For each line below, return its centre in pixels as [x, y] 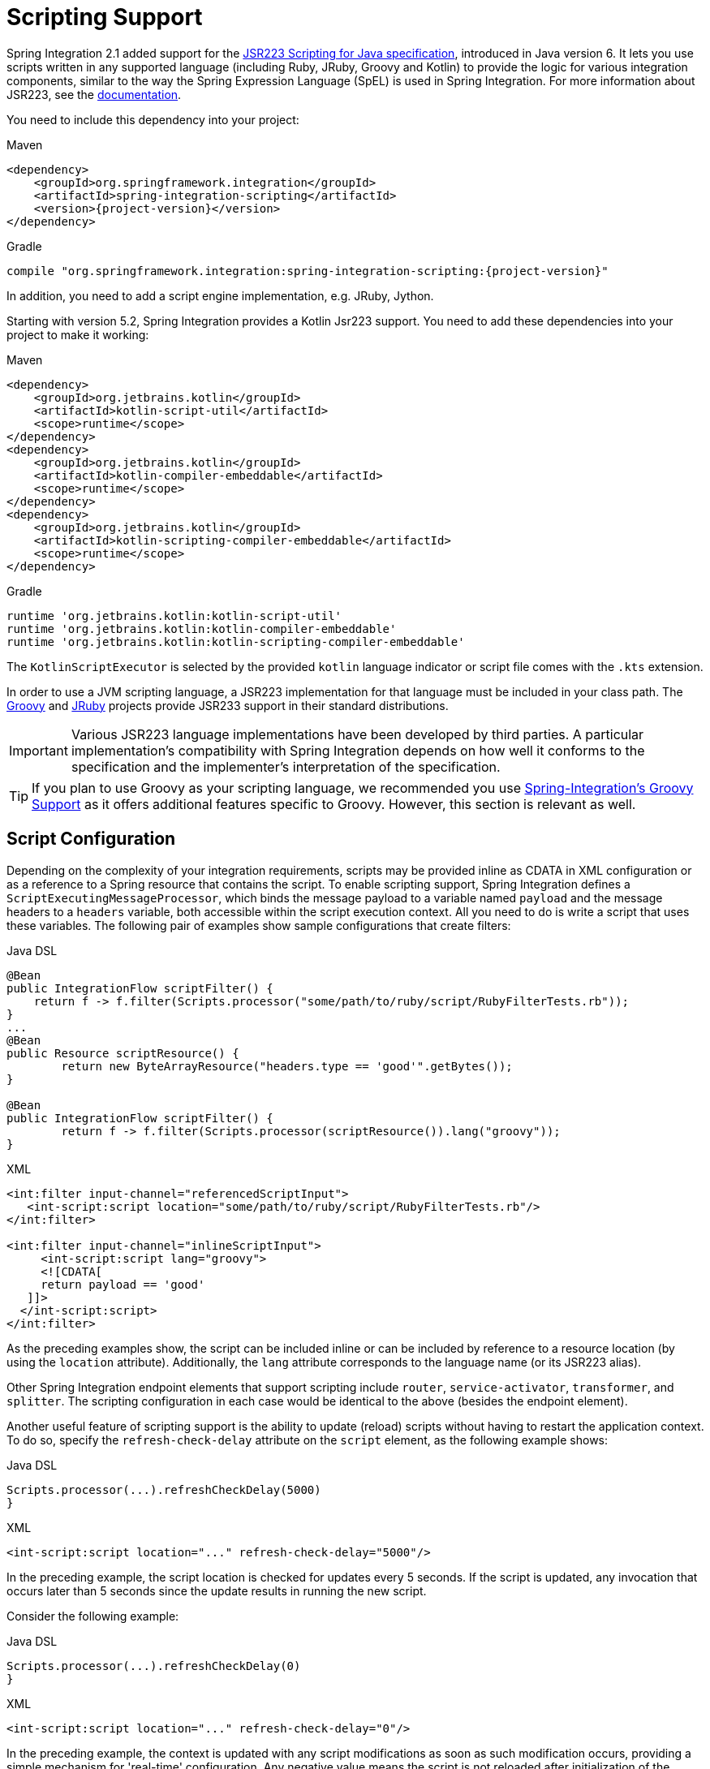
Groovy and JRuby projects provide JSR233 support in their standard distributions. [228, 705]
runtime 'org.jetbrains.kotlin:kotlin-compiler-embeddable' [202, 628]
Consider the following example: [93, 1616]
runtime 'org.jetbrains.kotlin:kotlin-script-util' [174, 615]
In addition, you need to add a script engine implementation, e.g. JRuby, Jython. [220, 295]
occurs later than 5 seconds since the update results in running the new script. [217, 1590]
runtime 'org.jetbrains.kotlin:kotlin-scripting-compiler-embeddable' [236, 641]
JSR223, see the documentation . [94, 94]
